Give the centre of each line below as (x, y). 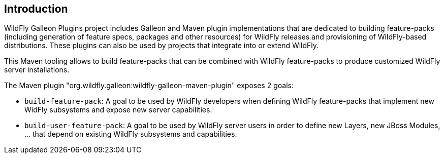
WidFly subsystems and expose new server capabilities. (118, 110)
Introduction (36, 9)
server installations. (37, 70)
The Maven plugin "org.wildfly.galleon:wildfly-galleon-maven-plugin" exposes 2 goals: (149, 86)
